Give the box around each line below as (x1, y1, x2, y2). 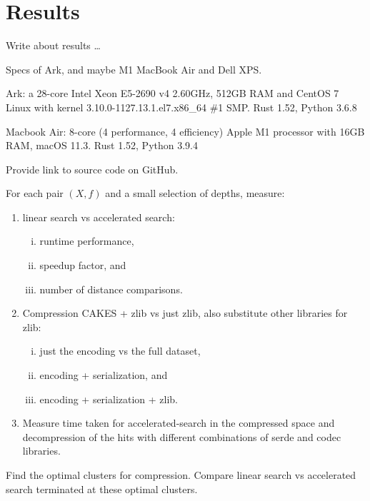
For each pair (6, 186, 64, 201)
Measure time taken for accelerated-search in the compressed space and (22, 415, 335, 430)
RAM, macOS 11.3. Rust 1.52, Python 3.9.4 (6, 138, 199, 153)
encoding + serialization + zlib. (39, 391, 179, 406)
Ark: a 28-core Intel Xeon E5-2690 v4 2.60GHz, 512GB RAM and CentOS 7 (6, 86, 339, 101)
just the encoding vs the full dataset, (39, 343, 201, 358)
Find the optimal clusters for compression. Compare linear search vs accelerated (6, 467, 356, 482)
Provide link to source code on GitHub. (6, 161, 179, 176)
